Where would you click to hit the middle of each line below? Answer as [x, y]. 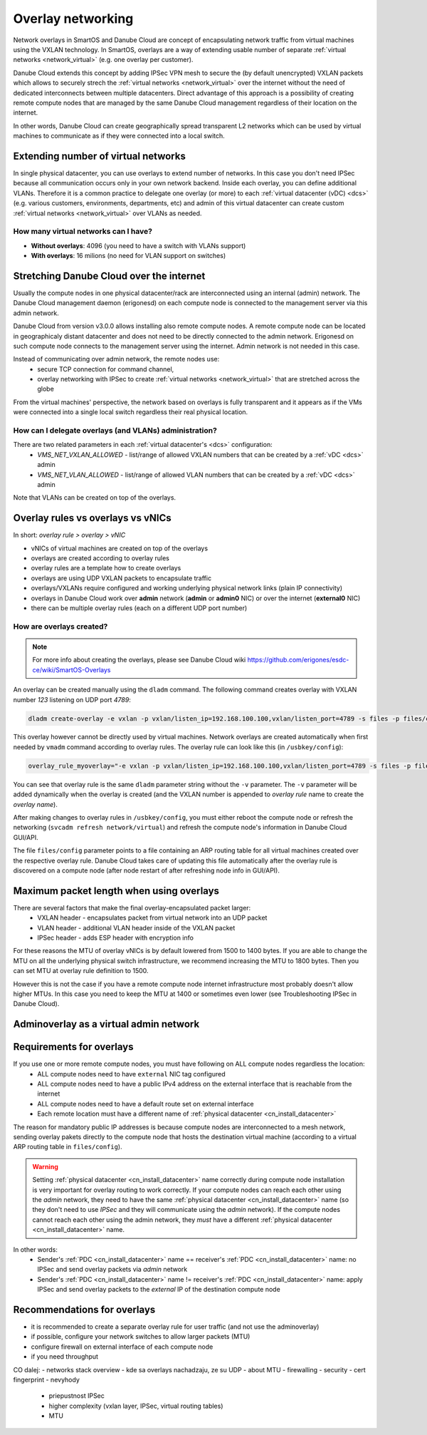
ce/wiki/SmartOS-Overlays [72, 669]
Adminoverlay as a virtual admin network [106, 1024]
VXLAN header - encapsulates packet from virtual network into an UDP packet [152, 918]
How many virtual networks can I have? [83, 232]
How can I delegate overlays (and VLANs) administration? [115, 431]
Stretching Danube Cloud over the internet [109, 276]
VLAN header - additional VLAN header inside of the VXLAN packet [136, 927]
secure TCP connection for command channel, [106, 369]
